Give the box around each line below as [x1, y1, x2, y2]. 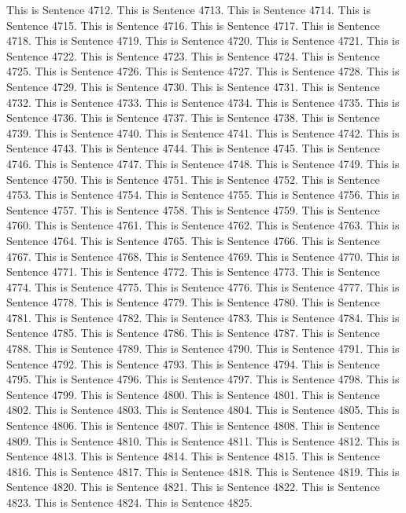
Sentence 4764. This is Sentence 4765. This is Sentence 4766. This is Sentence [6, 232, 380, 248]
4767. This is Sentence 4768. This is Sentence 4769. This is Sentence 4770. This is [6, 247, 400, 264]
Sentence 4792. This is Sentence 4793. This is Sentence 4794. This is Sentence [6, 355, 380, 372]
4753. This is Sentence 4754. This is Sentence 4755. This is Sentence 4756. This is [6, 186, 400, 203]
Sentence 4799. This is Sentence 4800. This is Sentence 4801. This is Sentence [6, 386, 380, 402]
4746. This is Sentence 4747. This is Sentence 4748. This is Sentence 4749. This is [6, 155, 400, 171]
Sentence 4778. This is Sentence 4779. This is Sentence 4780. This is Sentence [6, 294, 380, 310]
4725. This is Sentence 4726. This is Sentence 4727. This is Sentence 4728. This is [6, 63, 400, 79]
